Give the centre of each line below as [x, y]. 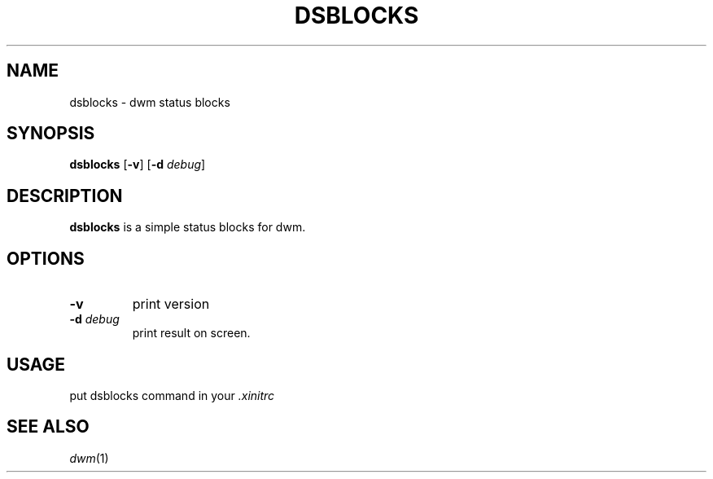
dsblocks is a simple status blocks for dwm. [188, 227]
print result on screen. [191, 333]
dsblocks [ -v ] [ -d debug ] [138, 165]
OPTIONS [46, 258]
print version [171, 304]
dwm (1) [89, 458]
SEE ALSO [48, 427]
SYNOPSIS [51, 134]
